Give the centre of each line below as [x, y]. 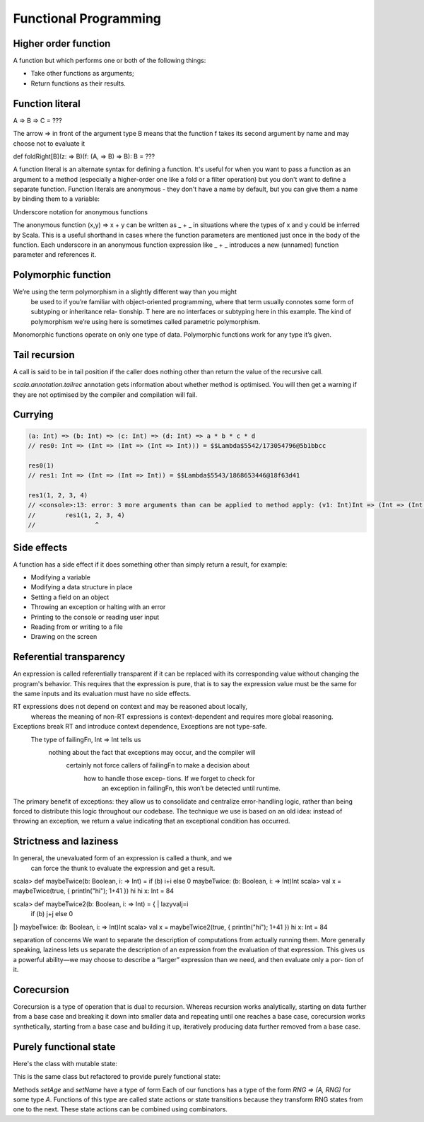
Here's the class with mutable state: [65, 1063]
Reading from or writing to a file [77, 627]
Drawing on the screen [64, 637]
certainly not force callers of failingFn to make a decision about [158, 765]
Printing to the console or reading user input [95, 617]
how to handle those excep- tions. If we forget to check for [170, 778]
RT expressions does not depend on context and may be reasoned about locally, [130, 707]
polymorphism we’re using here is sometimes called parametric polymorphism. [146, 321]
